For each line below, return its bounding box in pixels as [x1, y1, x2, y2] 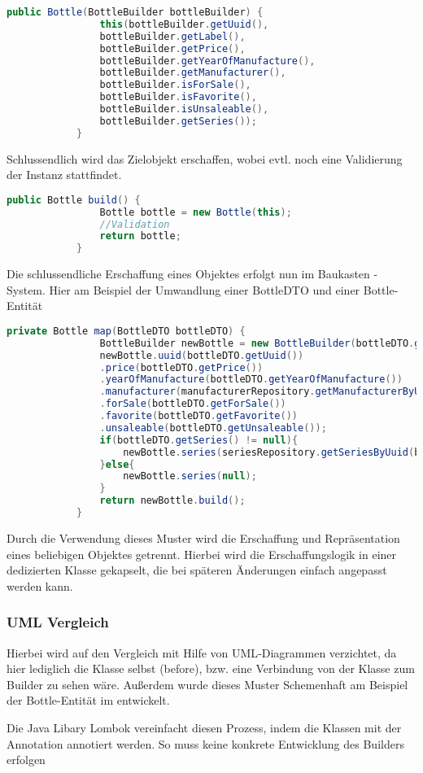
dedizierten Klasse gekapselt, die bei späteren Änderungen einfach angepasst [7, 561, 387, 579]
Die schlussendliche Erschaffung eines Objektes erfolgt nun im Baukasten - [7, 265, 378, 282]
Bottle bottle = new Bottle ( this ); [99, 206, 292, 218]
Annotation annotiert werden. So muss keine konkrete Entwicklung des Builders [7, 735, 404, 752]
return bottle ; [99, 230, 181, 242]
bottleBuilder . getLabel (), [99, 30, 246, 42]
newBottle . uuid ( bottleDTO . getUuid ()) [99, 349, 304, 361]
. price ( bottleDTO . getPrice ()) [99, 361, 264, 373]
